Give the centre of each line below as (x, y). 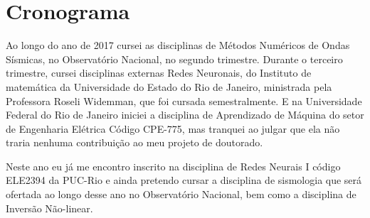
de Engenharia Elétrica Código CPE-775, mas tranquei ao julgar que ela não (173, 128)
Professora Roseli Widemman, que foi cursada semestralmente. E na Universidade (184, 100)
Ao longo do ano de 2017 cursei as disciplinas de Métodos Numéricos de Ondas (178, 45)
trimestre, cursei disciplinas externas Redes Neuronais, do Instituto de (159, 73)
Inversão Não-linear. (49, 208)
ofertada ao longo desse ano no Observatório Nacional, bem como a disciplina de (181, 194)
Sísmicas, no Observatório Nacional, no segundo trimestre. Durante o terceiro (174, 59)
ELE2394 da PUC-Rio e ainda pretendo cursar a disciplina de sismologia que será (184, 180)
